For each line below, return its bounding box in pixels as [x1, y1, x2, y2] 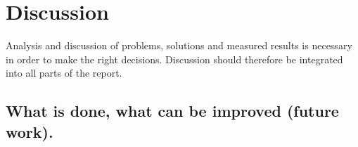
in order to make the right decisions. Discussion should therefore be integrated [6, 51, 343, 66]
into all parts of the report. [6, 65, 122, 80]
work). [6, 120, 53, 142]
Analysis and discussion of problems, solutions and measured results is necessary [6, 38, 352, 53]
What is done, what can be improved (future [6, 100, 339, 122]
